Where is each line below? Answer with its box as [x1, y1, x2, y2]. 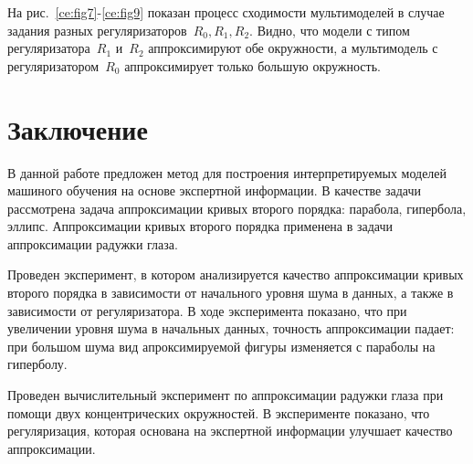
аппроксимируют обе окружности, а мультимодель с [148, 38, 438, 58]
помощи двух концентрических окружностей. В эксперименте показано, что [7, 403, 430, 422]
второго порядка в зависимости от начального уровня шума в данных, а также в [7, 283, 454, 302]
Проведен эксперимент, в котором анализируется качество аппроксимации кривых [7, 265, 464, 284]
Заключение [7, 110, 148, 147]
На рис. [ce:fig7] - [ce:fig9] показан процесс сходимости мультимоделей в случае [7, 3, 445, 21]
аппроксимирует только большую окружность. [124, 56, 381, 75]
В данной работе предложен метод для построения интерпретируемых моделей [7, 163, 447, 182]
